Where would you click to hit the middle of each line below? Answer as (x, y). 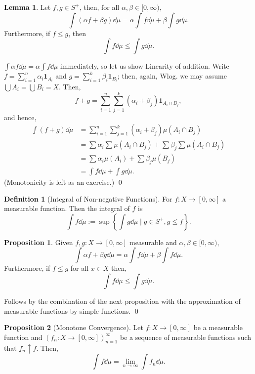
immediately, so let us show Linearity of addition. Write (145, 66)
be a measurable (218, 327)
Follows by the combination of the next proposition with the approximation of (122, 301)
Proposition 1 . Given (39, 242)
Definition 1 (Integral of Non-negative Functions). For (88, 198)
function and (23, 337)
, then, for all (99, 7)
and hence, (20, 117)
